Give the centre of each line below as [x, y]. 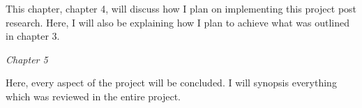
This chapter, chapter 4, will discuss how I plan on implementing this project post [181, 8]
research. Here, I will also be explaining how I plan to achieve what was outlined [178, 22]
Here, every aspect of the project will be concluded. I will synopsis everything [171, 83]
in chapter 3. [33, 36]
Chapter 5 [27, 59]
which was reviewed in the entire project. [93, 96]
